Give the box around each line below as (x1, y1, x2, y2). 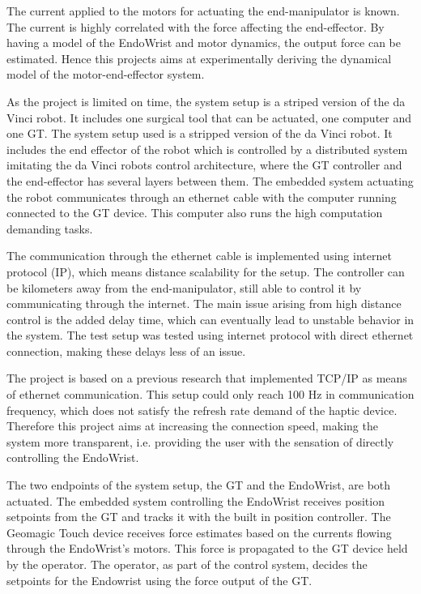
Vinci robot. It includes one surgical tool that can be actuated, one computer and (6, 109, 412, 126)
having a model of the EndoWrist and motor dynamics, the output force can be (6, 34, 402, 51)
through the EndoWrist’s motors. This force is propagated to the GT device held (6, 540, 408, 557)
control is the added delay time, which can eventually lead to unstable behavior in (6, 310, 415, 327)
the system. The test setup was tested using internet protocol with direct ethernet (6, 327, 414, 344)
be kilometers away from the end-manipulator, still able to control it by (6, 279, 362, 296)
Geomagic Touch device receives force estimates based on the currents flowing (6, 523, 392, 541)
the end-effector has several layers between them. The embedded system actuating (6, 172, 414, 189)
